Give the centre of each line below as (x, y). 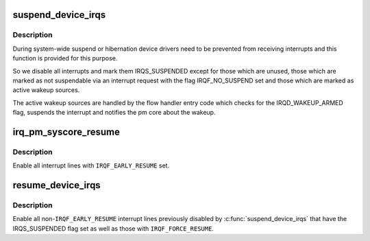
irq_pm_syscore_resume (66, 131)
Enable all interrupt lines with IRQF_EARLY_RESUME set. (91, 165)
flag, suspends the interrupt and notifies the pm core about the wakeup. (114, 113)
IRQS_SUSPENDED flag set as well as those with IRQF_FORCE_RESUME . (113, 228)
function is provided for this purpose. (65, 58)
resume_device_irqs (57, 185)
